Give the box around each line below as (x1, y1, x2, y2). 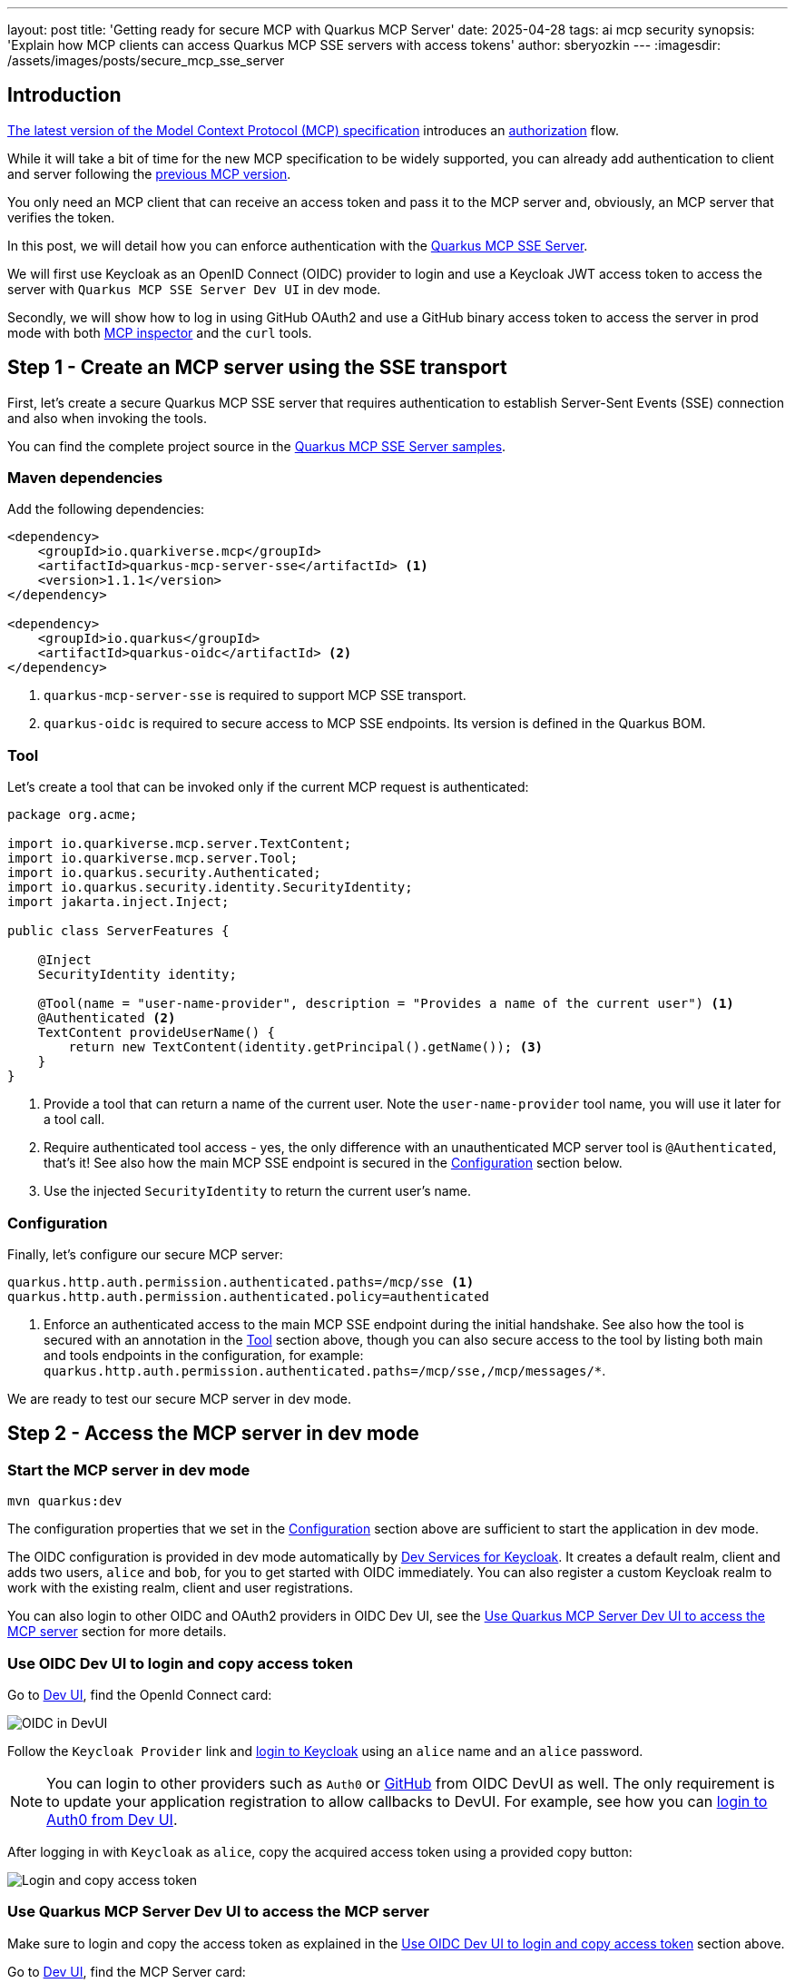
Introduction (7, 84, 122, 107)
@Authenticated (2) (37, 1011, 176, 1026)
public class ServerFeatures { (7, 923, 230, 939)
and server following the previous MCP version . (7, 165, 291, 182)
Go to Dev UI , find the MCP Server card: (7, 1963, 246, 1979)
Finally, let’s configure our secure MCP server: (7, 1246, 283, 1262)
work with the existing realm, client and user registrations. (7, 1580, 353, 1596)
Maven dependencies (7, 469, 163, 488)
